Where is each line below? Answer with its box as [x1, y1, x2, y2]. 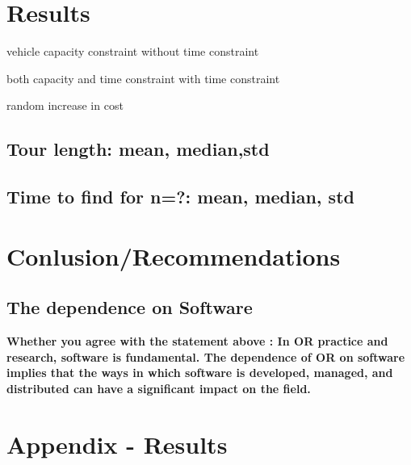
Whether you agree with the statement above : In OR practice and [6, 333, 388, 350]
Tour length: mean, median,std [6, 136, 270, 161]
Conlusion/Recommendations [6, 239, 341, 272]
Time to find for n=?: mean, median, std [6, 184, 354, 209]
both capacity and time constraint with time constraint [6, 69, 280, 86]
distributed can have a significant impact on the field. [6, 379, 311, 396]
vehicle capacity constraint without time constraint [6, 43, 259, 60]
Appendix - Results [6, 427, 228, 460]
